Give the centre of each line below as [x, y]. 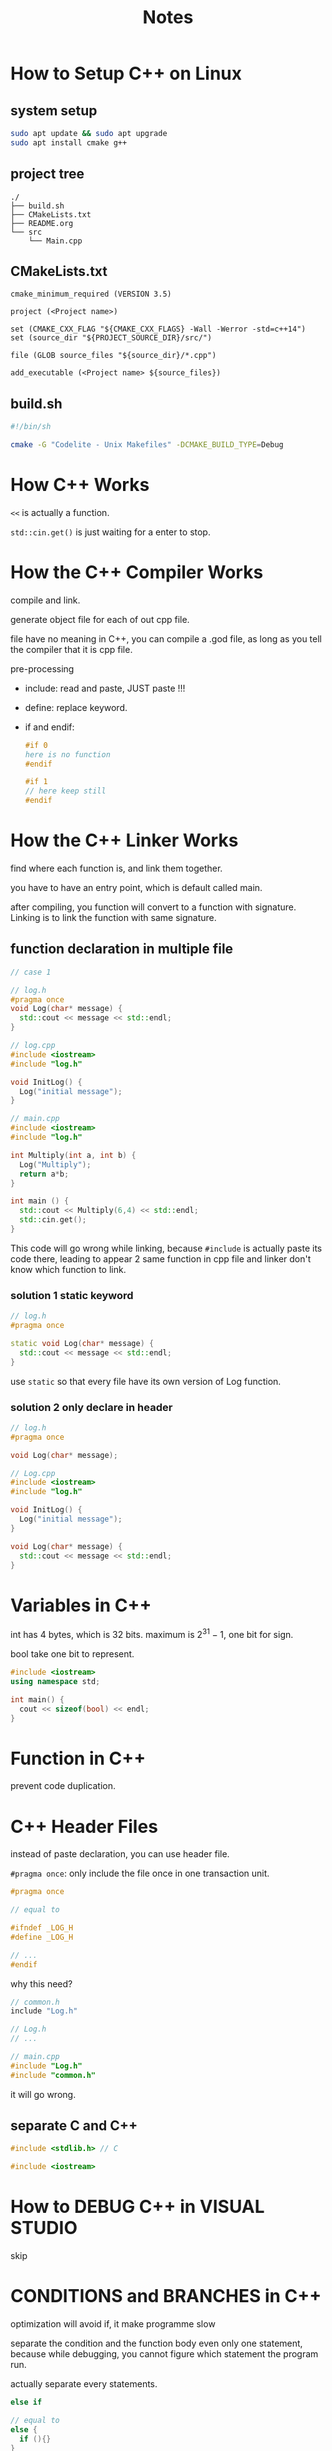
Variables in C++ [81, 1605]
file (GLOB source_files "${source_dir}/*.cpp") [113, 356]
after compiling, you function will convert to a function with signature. [153, 907]
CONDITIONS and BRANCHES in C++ [166, 2296]
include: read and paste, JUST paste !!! [105, 688]
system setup [54, 110]
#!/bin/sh [31, 427]
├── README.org [42, 223]
